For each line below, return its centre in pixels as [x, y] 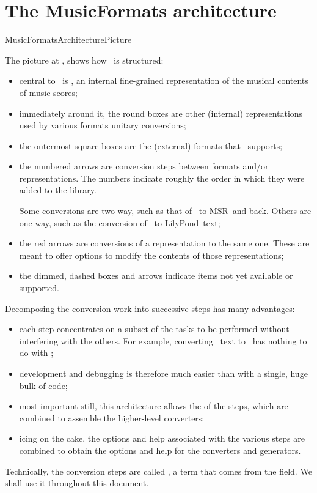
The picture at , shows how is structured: [84, 60]
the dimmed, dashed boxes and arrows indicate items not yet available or [156, 276]
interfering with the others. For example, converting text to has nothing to [163, 340]
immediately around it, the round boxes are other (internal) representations [161, 113]
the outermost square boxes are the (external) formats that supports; [151, 145]
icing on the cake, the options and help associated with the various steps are [162, 438]
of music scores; [48, 92]
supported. [39, 288]
